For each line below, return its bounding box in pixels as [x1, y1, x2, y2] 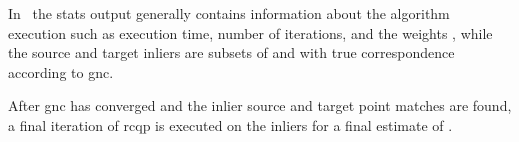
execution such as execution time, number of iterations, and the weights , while [8, 22, 493, 43]
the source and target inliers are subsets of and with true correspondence [8, 42, 455, 63]
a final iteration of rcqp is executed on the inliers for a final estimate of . [8, 114, 453, 135]
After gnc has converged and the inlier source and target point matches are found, [8, 95, 512, 116]
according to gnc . [8, 61, 114, 82]
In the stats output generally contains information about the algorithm [8, 3, 450, 23]
